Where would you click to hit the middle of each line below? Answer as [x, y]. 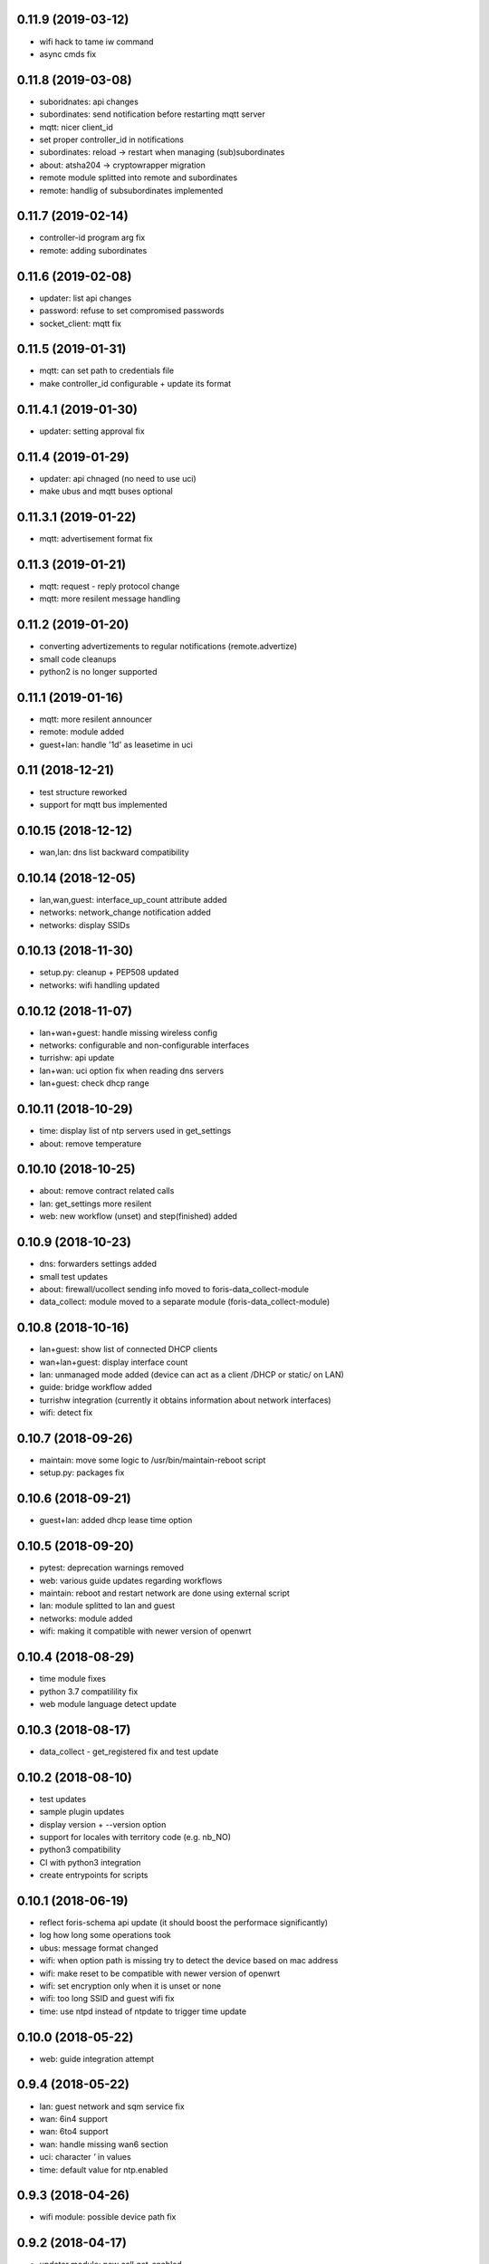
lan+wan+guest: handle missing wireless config [128, 1032]
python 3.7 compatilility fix [89, 1691]
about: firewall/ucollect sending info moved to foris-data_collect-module [174, 1289]
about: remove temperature [91, 1143]
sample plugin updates [82, 1812]
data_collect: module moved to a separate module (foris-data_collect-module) [185, 1302]
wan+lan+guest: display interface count [114, 1362]
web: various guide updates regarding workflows [131, 1580]
